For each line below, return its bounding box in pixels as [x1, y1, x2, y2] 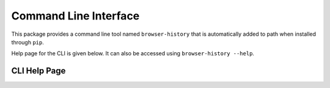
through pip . [11, 38, 44, 46]
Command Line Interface [11, 9, 140, 22]
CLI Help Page [11, 66, 66, 76]
